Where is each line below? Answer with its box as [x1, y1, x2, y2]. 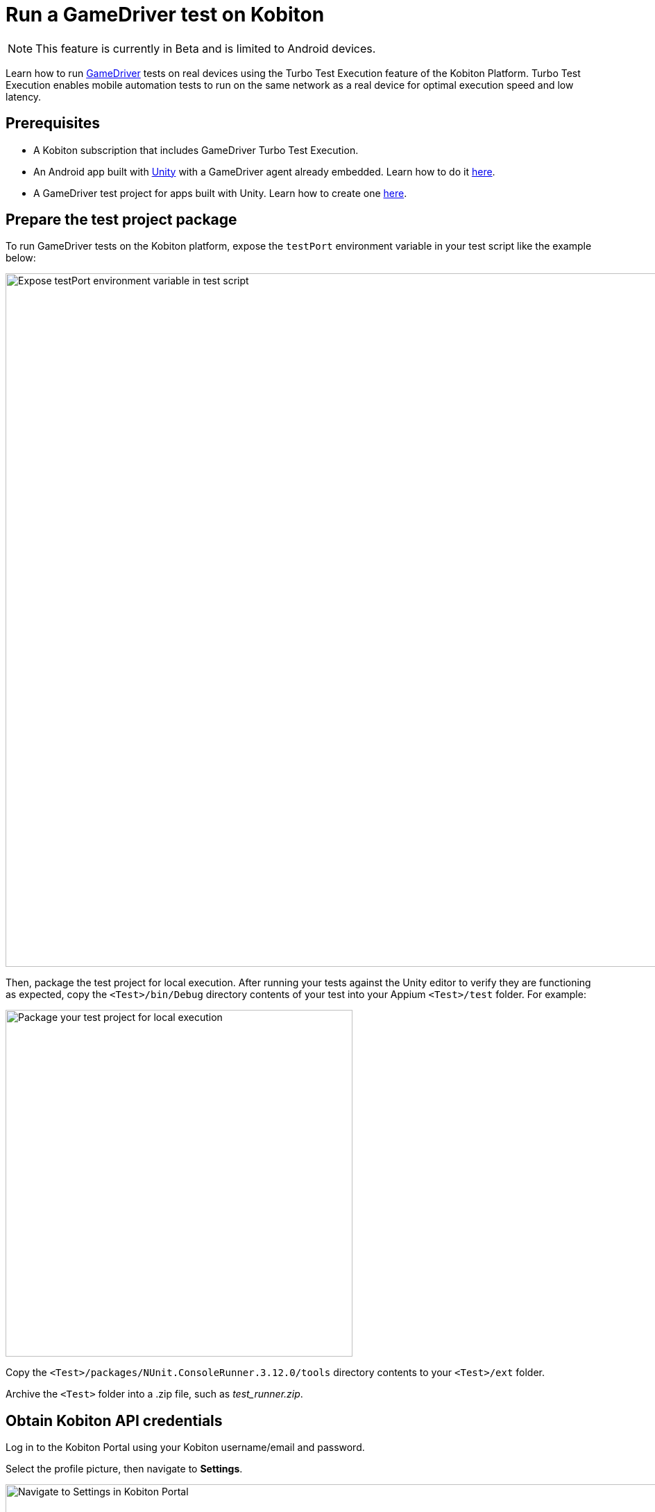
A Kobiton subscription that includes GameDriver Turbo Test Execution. [33, 144, 359, 156]
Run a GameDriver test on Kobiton [6, 3, 325, 26]
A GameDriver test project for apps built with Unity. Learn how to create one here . [33, 187, 407, 199]
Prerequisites [6, 114, 100, 132]
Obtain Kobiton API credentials [6, 1411, 223, 1429]
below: [6, 252, 36, 264]
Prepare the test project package [6, 211, 237, 229]
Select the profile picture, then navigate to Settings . [6, 1463, 243, 1475]
